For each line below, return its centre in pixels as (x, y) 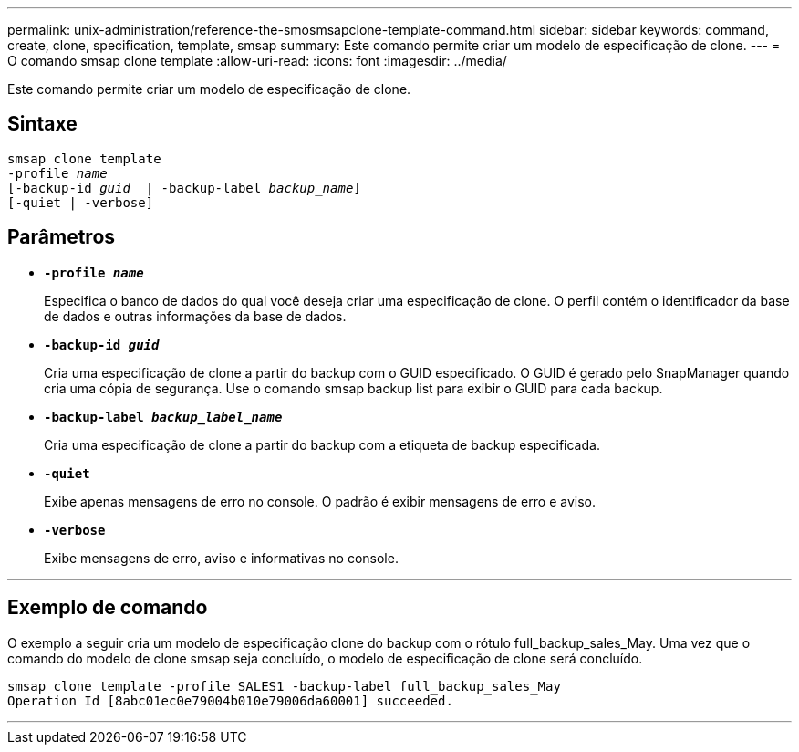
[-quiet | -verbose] (81, 202)
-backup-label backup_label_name (163, 417)
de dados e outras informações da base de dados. (195, 316)
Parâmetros (62, 237)
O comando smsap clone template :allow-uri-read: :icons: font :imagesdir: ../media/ (257, 61)
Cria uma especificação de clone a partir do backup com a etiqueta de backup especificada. (322, 444)
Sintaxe (42, 124)
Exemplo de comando (108, 608)
